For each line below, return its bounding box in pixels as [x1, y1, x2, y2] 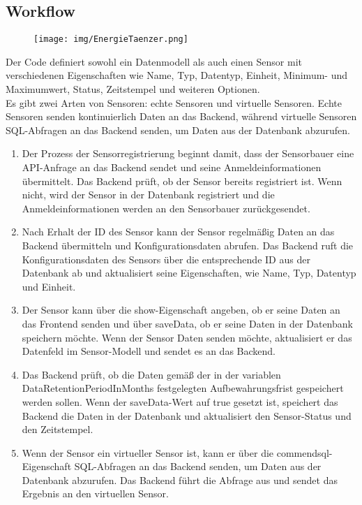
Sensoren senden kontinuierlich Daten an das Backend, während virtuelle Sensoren [6, 109, 357, 124]
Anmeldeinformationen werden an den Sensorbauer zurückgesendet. [22, 200, 310, 215]
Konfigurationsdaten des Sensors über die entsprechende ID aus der [22, 251, 310, 266]
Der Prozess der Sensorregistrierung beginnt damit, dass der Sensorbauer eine [22, 146, 354, 161]
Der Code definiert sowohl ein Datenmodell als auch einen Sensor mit [6, 54, 302, 68]
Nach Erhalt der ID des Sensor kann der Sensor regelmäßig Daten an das [22, 224, 335, 239]
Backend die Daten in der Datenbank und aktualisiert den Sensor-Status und [22, 408, 352, 423]
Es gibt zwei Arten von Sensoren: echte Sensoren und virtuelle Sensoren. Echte [6, 95, 342, 110]
